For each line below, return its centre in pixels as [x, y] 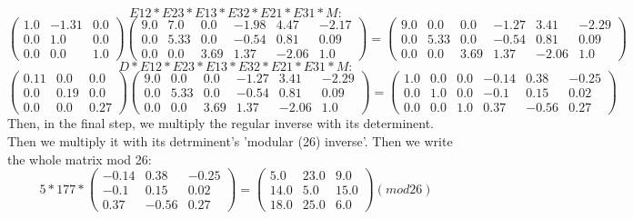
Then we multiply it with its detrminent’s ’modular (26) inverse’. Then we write [230, 140]
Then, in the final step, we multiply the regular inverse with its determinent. [221, 123]
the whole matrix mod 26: [80, 159]
